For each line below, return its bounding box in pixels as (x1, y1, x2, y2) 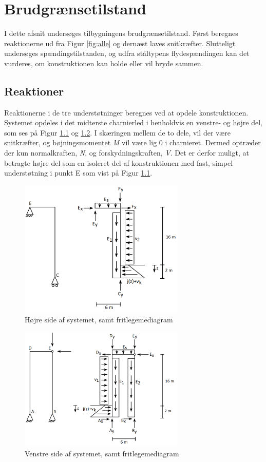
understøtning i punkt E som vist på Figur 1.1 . (4, 167, 153, 178)
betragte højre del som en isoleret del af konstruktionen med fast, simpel (4, 157, 233, 168)
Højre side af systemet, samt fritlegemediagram (25, 314, 173, 325)
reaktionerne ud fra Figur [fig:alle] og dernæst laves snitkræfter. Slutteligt (4, 37, 236, 48)
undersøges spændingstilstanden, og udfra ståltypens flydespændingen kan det (4, 48, 250, 59)
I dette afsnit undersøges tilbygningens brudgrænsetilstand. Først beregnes (4, 28, 238, 38)
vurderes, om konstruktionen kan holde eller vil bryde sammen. (4, 57, 203, 68)
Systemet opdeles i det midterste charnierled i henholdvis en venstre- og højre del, (4, 117, 263, 128)
